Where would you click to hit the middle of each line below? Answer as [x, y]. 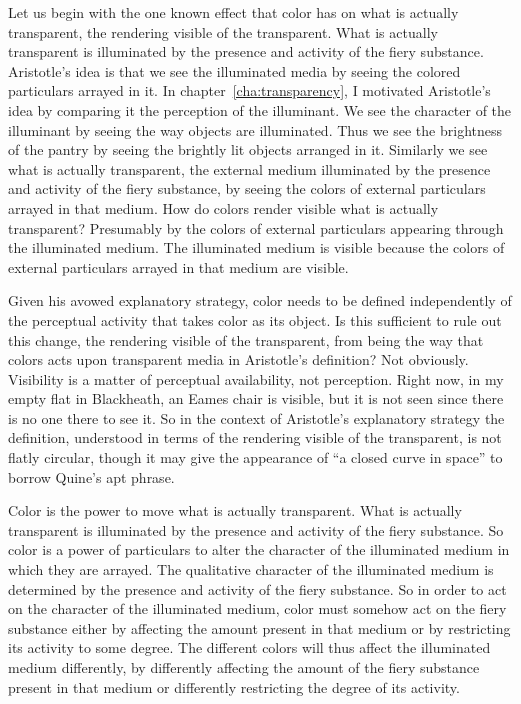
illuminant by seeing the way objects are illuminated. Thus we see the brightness [255, 129]
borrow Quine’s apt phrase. [91, 476]
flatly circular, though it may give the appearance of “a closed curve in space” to [255, 457]
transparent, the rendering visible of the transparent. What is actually [223, 31]
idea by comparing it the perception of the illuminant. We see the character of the [260, 109]
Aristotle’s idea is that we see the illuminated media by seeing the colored [234, 70]
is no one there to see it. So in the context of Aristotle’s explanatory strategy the [256, 417]
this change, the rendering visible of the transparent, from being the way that [246, 339]
